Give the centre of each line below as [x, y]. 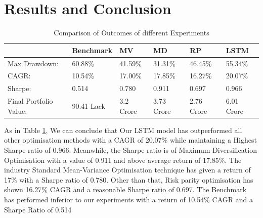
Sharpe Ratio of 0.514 [38, 209]
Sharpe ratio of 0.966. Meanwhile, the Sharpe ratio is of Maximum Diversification [130, 149]
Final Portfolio [30, 101]
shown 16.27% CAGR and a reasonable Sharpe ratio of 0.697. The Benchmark [125, 189]
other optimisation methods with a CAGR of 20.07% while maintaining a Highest [130, 140]
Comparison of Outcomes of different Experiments [131, 33]
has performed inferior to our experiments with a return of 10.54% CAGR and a [128, 199]
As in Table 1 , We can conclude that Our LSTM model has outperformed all [123, 130]
